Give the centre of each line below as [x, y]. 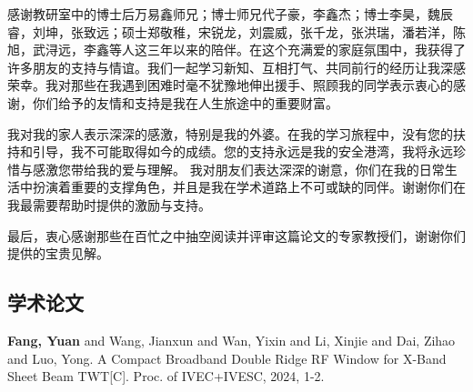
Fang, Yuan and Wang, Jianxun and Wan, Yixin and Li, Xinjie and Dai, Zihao [231, 340]
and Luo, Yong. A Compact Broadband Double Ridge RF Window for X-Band [227, 358]
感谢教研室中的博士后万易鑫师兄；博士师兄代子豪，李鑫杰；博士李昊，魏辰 [230, 14]
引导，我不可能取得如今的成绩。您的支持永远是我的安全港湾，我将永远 [242, 151]
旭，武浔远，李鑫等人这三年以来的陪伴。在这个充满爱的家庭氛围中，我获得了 [236, 50]
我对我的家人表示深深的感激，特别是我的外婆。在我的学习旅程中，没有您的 [230, 133]
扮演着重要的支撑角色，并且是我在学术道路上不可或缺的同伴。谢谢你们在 [249, 187]
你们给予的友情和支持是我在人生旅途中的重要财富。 [185, 102]
